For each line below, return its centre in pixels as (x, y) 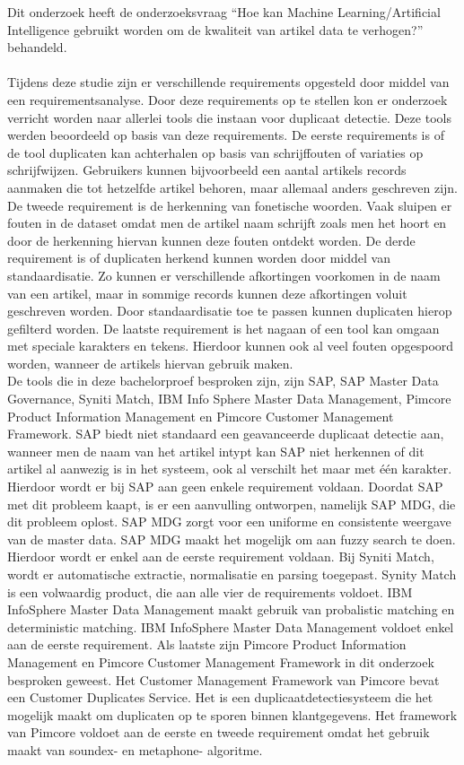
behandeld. (37, 47)
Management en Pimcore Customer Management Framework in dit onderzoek (221, 661)
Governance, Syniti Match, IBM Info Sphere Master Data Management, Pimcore (229, 399)
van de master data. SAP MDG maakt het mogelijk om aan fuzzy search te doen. (232, 539)
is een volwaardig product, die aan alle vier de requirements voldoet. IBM (210, 591)
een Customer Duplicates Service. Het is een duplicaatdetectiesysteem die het (220, 697)
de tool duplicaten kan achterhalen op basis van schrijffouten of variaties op (215, 152)
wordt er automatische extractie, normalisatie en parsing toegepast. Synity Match (232, 574)
